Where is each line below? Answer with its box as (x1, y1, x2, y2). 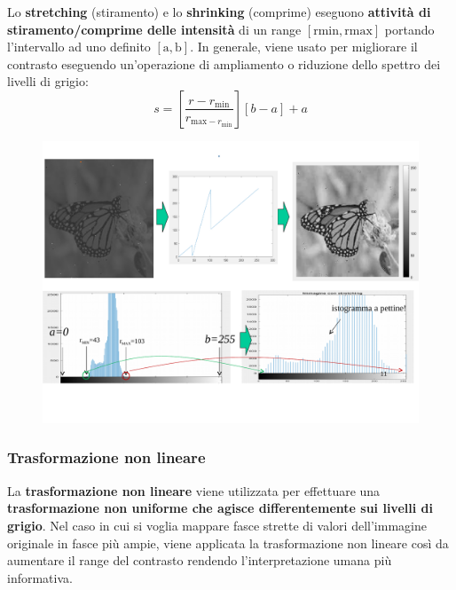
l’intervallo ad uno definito (7, 37, 151, 56)
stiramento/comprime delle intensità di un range (7, 20, 302, 38)
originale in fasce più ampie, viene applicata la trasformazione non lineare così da (7, 533, 449, 552)
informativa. (7, 568, 73, 586)
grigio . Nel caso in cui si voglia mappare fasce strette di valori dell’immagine (7, 515, 427, 534)
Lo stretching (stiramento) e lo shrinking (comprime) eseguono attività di (7, 3, 431, 20)
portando (384, 20, 435, 38)
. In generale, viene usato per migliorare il (190, 37, 418, 56)
